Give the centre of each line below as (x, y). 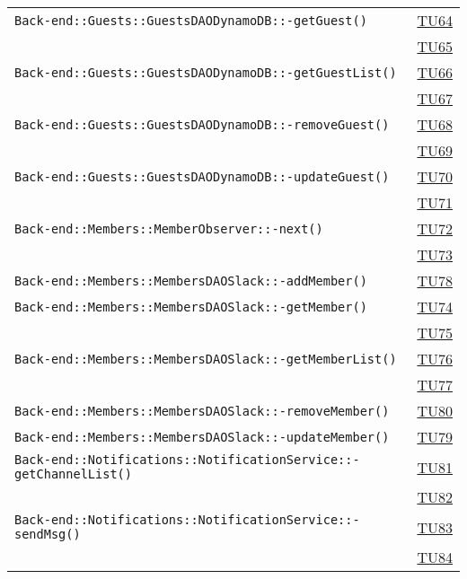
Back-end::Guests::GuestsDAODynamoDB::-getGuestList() (206, 72)
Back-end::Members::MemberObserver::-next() (169, 228)
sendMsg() (48, 534)
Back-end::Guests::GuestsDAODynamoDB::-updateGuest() (202, 176)
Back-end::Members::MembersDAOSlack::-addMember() (191, 281)
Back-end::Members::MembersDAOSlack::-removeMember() (202, 411)
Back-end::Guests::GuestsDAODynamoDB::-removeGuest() (202, 124)
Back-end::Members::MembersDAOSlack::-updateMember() (202, 437)
